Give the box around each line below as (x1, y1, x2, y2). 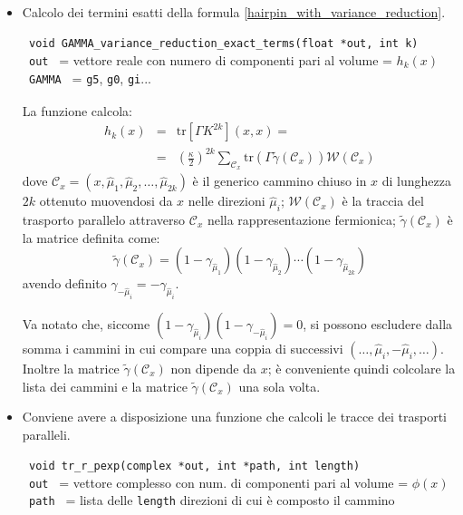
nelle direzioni (188, 191, 265, 210)
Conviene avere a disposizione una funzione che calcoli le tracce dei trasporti (22, 407, 447, 426)
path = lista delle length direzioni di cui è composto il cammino (28, 491, 395, 510)
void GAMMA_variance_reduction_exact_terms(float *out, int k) (28, 37, 419, 51)
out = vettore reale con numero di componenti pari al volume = (28, 50, 392, 69)
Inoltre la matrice (22, 358, 120, 377)
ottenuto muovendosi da (39, 191, 173, 210)
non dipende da (170, 358, 256, 377)
